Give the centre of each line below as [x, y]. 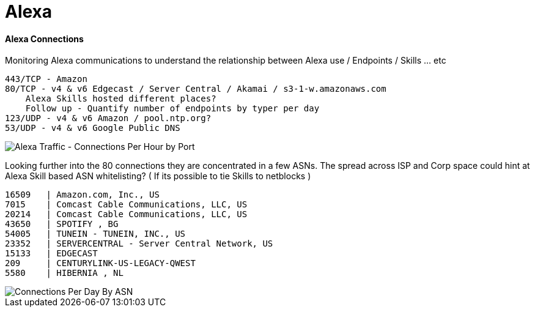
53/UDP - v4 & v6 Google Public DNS [93, 128]
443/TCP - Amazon [46, 79]
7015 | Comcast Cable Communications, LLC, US [126, 205]
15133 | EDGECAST [51, 254]
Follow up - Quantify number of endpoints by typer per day [172, 109]
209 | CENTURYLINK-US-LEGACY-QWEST [100, 263]
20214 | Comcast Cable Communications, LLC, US [126, 214]
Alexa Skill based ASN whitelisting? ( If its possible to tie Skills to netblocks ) [158, 176]
